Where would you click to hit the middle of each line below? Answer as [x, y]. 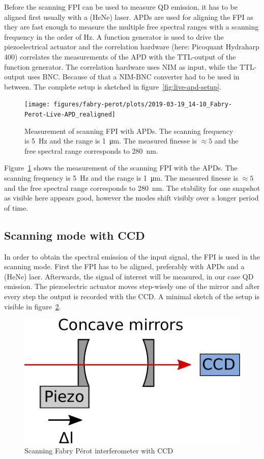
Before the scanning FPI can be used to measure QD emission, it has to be [121, 7]
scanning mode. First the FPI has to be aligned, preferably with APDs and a [124, 266]
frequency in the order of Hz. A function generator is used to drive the [114, 36]
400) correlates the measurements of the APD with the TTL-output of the [120, 56]
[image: [37, 105]
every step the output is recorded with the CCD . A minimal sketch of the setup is [132, 296]
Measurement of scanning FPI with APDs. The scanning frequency [129, 131]
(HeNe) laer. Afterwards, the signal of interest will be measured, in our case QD [129, 276]
